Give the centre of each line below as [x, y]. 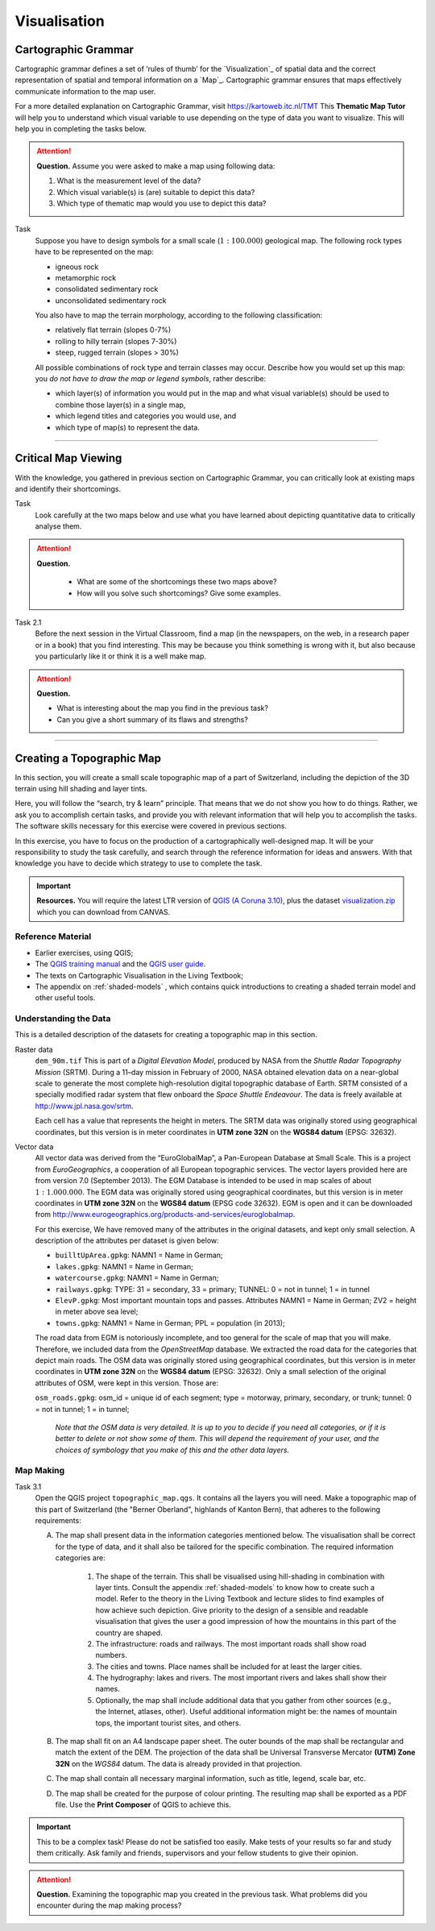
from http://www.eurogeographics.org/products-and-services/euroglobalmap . [165, 1215]
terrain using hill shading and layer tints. [81, 789]
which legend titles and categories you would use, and [146, 416]
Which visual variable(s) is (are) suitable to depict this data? [156, 192]
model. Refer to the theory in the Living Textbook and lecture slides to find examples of [240, 1599]
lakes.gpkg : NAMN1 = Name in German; [124, 1266]
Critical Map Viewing [68, 458]
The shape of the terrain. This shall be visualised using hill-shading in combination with [240, 1576]
